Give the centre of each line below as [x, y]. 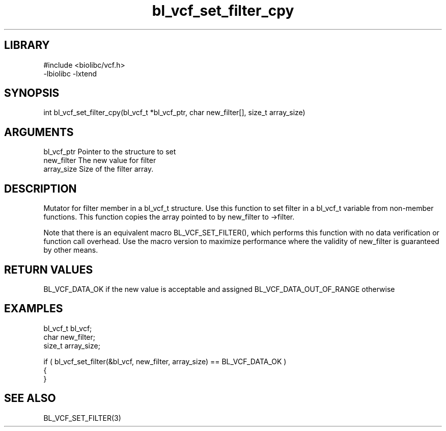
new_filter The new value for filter [100, 160]
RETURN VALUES [49, 270]
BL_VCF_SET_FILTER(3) [82, 418]
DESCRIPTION [40, 188]
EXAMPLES [34, 309]
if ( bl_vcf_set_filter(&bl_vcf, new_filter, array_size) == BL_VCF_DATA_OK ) [165, 361]
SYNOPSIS [32, 93]
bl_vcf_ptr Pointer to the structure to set [110, 152]
